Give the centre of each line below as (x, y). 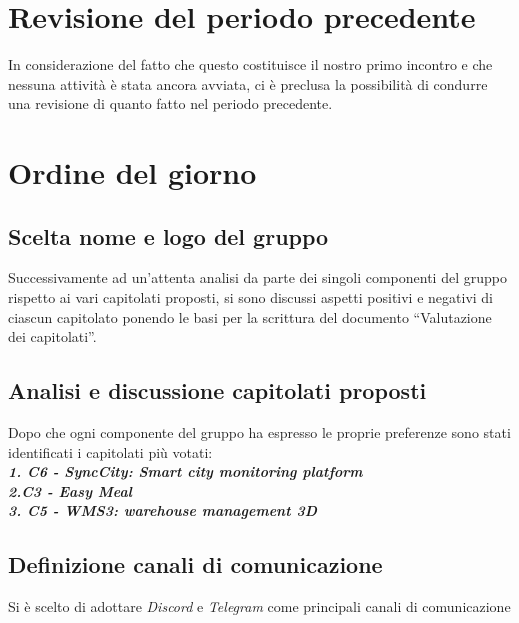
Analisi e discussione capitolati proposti (217, 390)
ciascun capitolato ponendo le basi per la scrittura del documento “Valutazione (250, 316)
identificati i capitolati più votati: (110, 451)
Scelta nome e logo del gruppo (168, 235)
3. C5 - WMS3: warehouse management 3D (162, 510)
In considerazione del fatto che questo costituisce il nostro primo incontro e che (250, 64)
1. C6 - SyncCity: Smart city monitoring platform (185, 471)
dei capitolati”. (52, 336)
